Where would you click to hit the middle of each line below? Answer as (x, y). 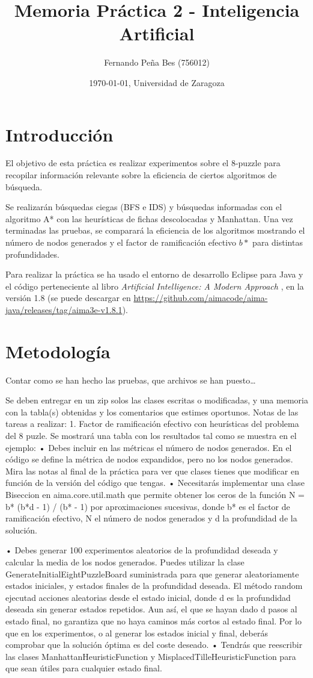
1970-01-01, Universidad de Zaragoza (157, 82)
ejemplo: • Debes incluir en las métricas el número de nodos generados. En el (149, 447)
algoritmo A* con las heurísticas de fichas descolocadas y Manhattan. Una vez (149, 218)
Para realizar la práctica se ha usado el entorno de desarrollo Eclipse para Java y (154, 274)
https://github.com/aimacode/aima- (201, 298)
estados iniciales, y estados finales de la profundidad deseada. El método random (154, 586)
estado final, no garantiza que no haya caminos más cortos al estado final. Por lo (154, 620)
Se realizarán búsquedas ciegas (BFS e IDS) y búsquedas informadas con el (144, 207)
